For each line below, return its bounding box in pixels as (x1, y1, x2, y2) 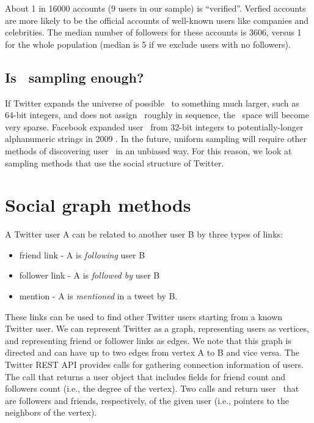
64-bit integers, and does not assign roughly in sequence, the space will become (5, 108, 309, 121)
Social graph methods (5, 192, 191, 217)
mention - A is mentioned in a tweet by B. (19, 290, 178, 302)
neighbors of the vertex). (5, 406, 97, 419)
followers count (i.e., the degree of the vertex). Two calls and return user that (5, 382, 299, 395)
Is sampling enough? (5, 67, 144, 86)
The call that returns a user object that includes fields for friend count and (5, 370, 286, 383)
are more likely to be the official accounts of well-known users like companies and (5, 13, 309, 26)
